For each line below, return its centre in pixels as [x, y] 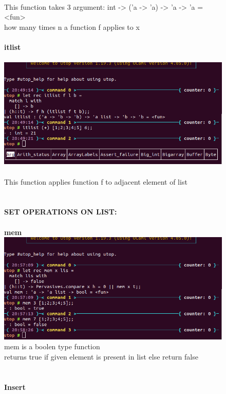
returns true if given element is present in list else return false [101, 356]
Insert [15, 387]
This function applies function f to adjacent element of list [96, 181]
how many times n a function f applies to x [72, 26]
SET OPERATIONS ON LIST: [61, 212]
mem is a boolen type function [52, 346]
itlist [13, 47]
